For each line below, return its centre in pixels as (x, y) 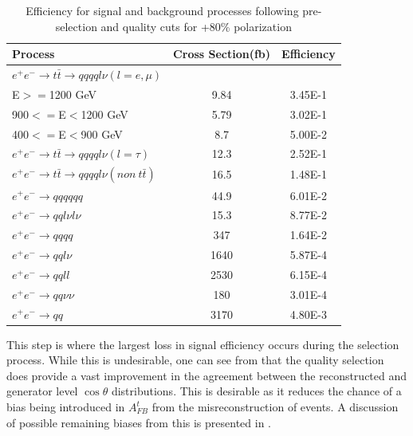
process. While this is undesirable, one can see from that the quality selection (195, 360)
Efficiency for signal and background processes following (162, 10)
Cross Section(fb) (222, 54)
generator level (42, 391)
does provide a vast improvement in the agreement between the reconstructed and (207, 375)
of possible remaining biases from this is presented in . (139, 422)
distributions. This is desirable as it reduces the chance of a (256, 391)
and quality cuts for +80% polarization (196, 26)
